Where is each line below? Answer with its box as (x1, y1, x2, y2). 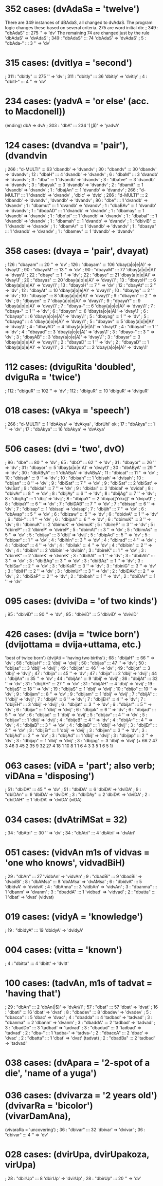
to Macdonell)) (5, 106, 66, 117)
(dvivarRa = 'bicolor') (5, 1100, 93, 1111)
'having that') (5, 988, 61, 999)
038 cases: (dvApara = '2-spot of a (5, 1057, 150, 1069)
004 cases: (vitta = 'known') (5, 944, 123, 956)
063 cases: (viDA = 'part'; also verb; (5, 760, 155, 771)
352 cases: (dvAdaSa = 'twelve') (5, 3, 140, 15)
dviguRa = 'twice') (5, 372, 81, 383)
